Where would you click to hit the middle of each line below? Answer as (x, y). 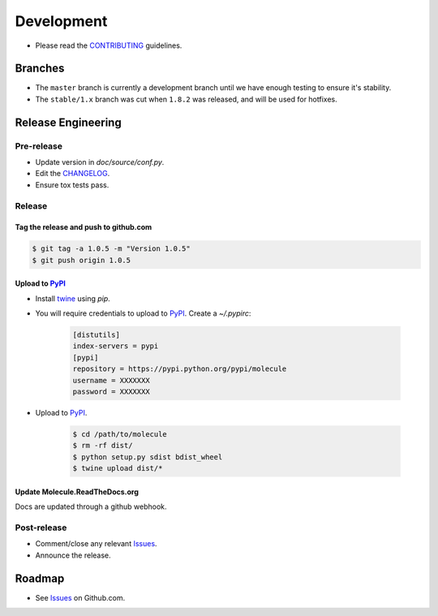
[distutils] (97, 335)
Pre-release (39, 146)
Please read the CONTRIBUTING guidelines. (109, 45)
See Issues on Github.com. (80, 597)
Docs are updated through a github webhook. (91, 506)
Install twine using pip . (73, 298)
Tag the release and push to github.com (84, 227)
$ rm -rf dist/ (103, 446)
